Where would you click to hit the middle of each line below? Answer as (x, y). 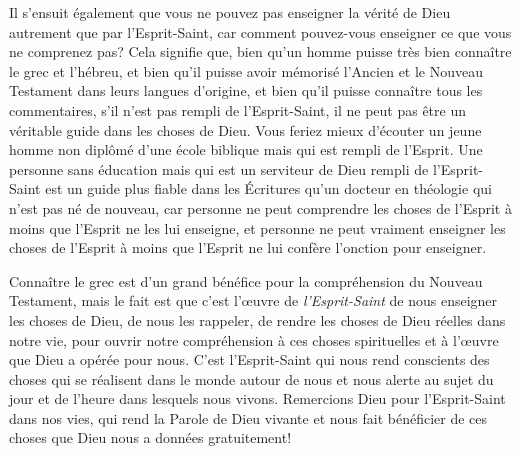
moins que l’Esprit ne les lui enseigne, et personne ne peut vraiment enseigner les (257, 227)
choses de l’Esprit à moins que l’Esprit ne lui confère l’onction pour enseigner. (248, 247)
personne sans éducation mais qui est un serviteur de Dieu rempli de (219, 168)
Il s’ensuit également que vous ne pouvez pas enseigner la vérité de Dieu (230, 12)
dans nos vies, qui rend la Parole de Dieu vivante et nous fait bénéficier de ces (248, 417)
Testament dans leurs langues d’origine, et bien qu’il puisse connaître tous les (246, 90)
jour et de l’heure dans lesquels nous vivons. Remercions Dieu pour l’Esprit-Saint (257, 398)
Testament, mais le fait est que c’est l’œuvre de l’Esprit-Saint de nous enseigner (253, 300)
